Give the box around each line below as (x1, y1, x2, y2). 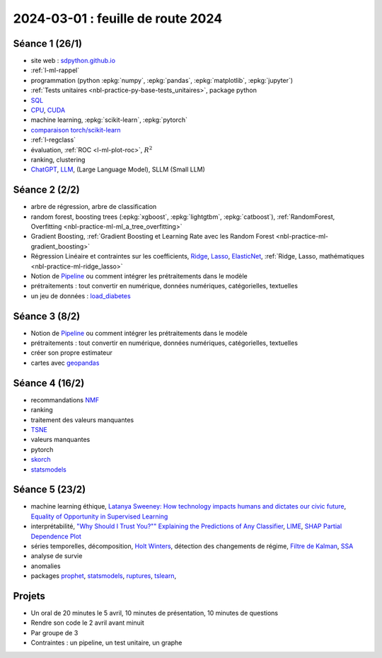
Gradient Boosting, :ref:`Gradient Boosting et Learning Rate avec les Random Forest (30, 232, 274, 241)
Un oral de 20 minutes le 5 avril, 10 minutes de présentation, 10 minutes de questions (30, 609, 279, 618)
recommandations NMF (30, 395, 100, 404)
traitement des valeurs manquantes (30, 415, 134, 424)
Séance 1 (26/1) (13, 38, 83, 50)
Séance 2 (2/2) (13, 184, 81, 196)
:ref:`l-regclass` (30, 135, 76, 144)
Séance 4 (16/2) (13, 377, 85, 389)
